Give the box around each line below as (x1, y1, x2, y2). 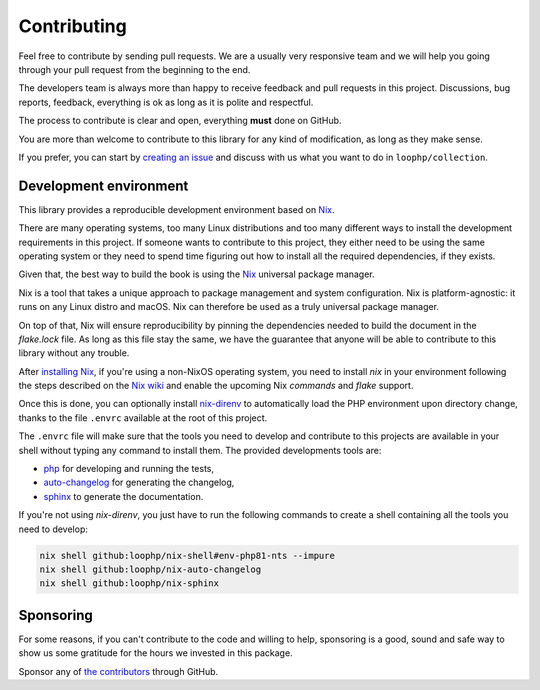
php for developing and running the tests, (43, 463, 215, 475)
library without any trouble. (18, 347, 130, 359)
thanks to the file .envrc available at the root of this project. (18, 411, 268, 424)
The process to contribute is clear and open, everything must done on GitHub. (18, 115, 342, 127)
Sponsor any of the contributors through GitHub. (18, 665, 219, 677)
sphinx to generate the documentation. (43, 490, 204, 502)
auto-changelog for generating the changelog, (43, 476, 235, 489)
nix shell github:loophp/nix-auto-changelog (39, 563, 262, 575)
